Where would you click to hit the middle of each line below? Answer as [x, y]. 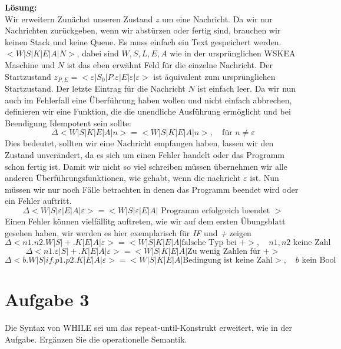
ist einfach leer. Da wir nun [247, 88]
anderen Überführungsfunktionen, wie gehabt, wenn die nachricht [123, 178]
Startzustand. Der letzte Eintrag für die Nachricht [95, 88]
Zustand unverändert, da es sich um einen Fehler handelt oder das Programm [145, 154]
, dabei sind [98, 53]
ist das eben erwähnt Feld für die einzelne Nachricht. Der [170, 64]
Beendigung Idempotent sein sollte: [68, 123]
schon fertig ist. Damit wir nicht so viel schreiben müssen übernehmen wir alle [146, 166]
